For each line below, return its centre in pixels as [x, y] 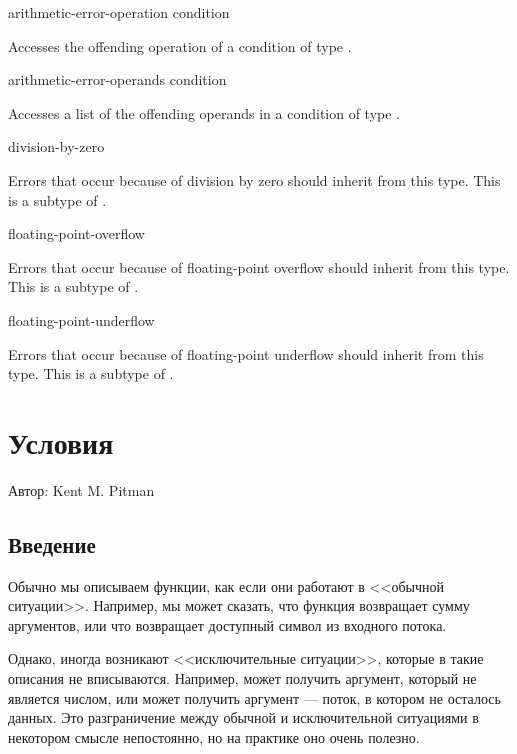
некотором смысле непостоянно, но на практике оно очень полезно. [214, 736]
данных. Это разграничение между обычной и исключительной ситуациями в [243, 717]
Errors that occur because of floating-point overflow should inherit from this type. [259, 266]
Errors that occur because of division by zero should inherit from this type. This [254, 179]
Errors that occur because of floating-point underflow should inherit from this [246, 353]
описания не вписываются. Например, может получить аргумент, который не [242, 678]
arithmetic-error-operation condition [119, 12]
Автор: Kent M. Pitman [81, 489]
